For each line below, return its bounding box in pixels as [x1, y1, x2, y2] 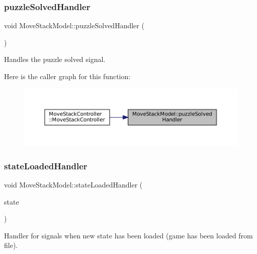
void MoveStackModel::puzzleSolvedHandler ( [4, 20, 144, 31]
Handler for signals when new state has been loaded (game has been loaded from [4, 230, 253, 240]
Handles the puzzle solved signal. [4, 54, 106, 65]
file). [4, 240, 18, 250]
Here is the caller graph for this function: [4, 71, 131, 81]
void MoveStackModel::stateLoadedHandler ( [4, 179, 143, 189]
